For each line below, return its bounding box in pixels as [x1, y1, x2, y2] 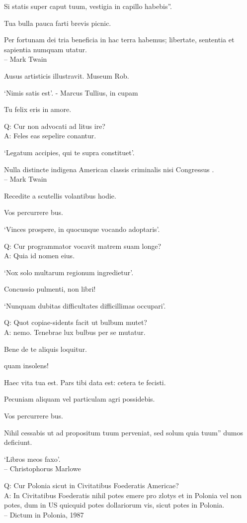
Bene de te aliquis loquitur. [4, 343, 87, 354]
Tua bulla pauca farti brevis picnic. [4, 17, 111, 28]
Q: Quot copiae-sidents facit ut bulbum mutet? [4, 317, 147, 327]
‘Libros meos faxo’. [4, 453, 61, 464]
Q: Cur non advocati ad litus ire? [4, 120, 105, 131]
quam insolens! [4, 360, 49, 371]
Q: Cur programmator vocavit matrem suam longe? [4, 240, 162, 251]
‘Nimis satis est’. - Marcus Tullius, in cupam [4, 87, 138, 98]
